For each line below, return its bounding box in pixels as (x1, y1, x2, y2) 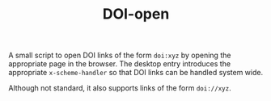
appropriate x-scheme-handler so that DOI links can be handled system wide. (8, 68, 264, 78)
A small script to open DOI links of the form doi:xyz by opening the (8, 50, 231, 61)
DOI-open (102, 5, 170, 23)
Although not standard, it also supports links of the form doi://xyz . (8, 83, 232, 93)
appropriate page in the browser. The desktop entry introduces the (8, 59, 231, 69)
